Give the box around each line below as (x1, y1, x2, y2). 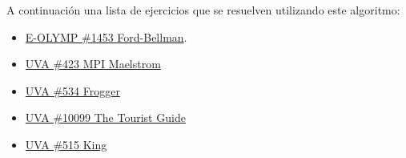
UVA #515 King (25, 136, 107, 152)
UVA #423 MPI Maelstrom (25, 55, 161, 72)
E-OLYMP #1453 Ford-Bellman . (25, 28, 187, 45)
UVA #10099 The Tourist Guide (25, 109, 186, 126)
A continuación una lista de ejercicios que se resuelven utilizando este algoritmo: (6, 2, 400, 18)
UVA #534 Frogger (25, 82, 120, 99)
